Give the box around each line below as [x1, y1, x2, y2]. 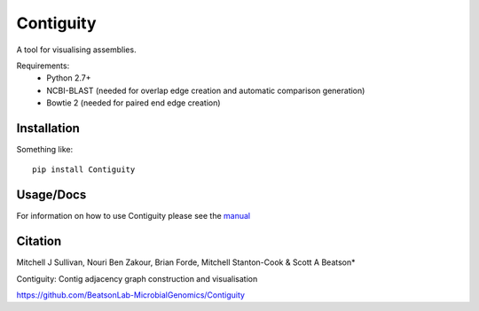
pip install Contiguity [32, 165, 136, 175]
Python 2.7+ [46, 73, 92, 83]
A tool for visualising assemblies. [16, 44, 137, 55]
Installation [16, 121, 80, 136]
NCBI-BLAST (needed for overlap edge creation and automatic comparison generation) [46, 85, 365, 96]
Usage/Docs [16, 187, 87, 203]
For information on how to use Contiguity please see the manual [16, 211, 251, 222]
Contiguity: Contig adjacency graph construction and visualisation [16, 273, 258, 284]
